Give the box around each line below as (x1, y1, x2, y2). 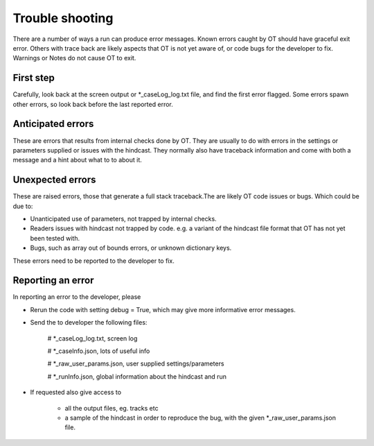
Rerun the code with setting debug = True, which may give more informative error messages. (30, 305, 296, 314)
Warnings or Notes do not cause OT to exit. (12, 54, 136, 62)
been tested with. (30, 234, 80, 242)
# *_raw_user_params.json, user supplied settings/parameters (47, 359, 224, 368)
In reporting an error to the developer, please (12, 293, 141, 301)
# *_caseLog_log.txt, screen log (47, 334, 138, 343)
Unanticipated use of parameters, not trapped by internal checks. (30, 215, 217, 223)
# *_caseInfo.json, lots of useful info (47, 347, 150, 355)
